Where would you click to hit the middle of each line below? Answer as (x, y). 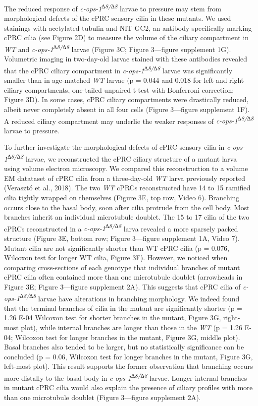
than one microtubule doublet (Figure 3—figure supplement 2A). (103, 397)
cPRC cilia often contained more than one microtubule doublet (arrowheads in (123, 277)
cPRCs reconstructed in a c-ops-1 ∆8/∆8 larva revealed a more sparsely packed (121, 228)
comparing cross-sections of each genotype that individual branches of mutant (122, 267)
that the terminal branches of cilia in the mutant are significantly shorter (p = (123, 308)
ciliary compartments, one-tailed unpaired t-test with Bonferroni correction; (119, 89)
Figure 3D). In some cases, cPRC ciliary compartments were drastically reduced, (126, 99)
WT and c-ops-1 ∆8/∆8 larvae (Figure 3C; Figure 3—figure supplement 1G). (118, 48)
